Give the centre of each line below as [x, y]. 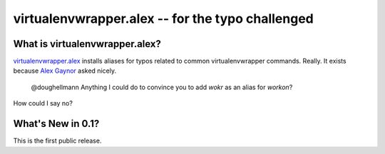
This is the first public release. [57, 141]
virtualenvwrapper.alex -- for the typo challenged [163, 19]
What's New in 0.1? [56, 124]
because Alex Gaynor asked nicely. [65, 71]
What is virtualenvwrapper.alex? [87, 44]
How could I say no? [43, 103]
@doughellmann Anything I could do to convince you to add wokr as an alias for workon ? [162, 87]
